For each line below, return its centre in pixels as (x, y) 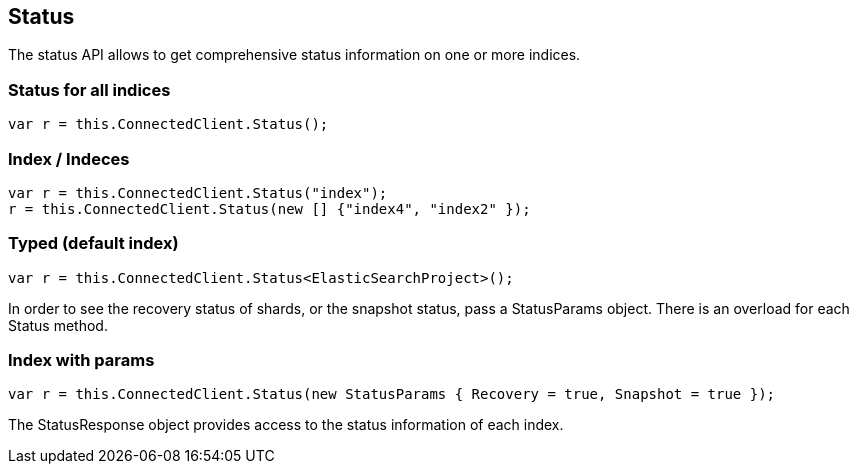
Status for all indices (89, 89)
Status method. (58, 325)
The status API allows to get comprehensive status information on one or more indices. (294, 55)
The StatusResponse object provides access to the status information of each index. (286, 425)
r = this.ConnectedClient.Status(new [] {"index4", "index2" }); (269, 208)
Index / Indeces (69, 158)
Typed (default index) (93, 243)
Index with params (81, 360)
